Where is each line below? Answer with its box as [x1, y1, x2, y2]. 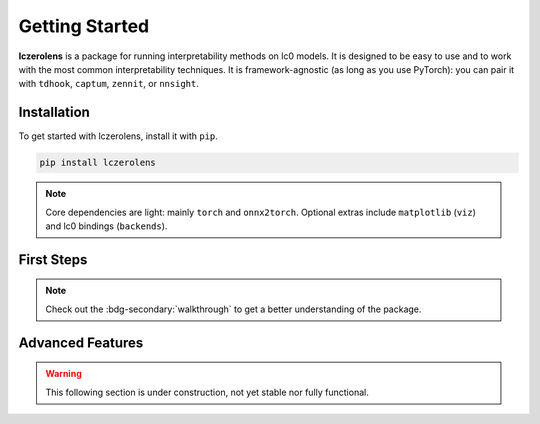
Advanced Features [18, 334, 144, 351]
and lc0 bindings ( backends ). [45, 220, 168, 232]
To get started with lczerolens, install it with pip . [18, 130, 219, 142]
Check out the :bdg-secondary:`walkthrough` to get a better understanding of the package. [45, 303, 422, 315]
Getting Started [18, 15, 150, 37]
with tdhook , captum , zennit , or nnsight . [18, 78, 199, 90]
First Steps [18, 251, 88, 268]
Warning [45, 368, 82, 380]
